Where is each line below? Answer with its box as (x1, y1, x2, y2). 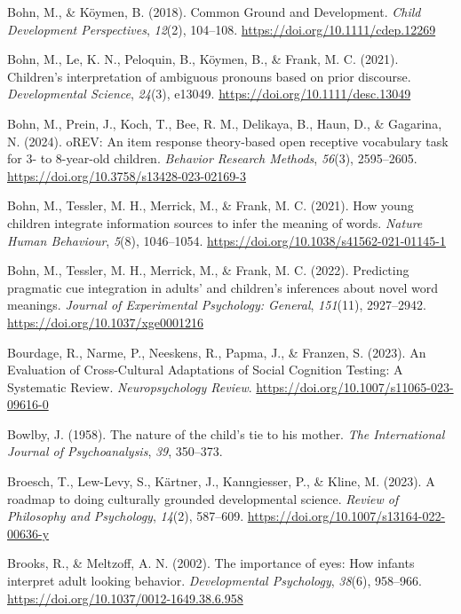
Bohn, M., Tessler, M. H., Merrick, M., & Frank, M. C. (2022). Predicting (7, 261, 409, 279)
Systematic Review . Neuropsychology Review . (7, 377, 252, 396)
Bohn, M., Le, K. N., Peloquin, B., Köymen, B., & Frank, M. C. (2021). (7, 50, 399, 68)
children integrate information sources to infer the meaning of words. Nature (7, 213, 423, 232)
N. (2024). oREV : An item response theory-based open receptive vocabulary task (7, 131, 449, 150)
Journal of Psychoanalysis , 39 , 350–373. (7, 442, 223, 460)
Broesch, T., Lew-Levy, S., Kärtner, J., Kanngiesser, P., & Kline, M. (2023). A (7, 472, 435, 491)
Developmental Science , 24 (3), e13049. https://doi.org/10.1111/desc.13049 (7, 84, 411, 103)
